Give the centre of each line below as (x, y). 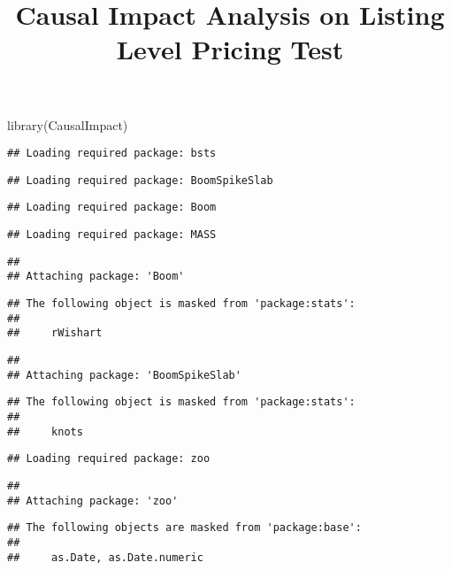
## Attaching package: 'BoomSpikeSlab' (124, 375)
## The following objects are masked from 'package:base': (184, 528)
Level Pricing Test (230, 49)
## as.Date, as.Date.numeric (105, 557)
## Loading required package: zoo (109, 459)
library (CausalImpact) (68, 124)
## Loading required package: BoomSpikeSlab (140, 180)
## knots (45, 431)
